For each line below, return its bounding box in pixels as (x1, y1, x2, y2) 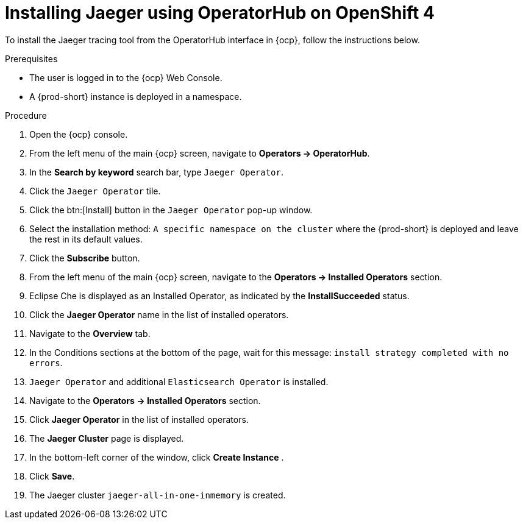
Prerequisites (5, 53, 58, 64)
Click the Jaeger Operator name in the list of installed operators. (29, 309, 289, 320)
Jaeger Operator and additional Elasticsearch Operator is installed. (29, 376, 329, 387)
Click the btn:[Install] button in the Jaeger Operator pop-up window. (29, 204, 313, 215)
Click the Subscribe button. (29, 252, 140, 263)
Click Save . (29, 470, 75, 481)
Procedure (5, 110, 47, 121)
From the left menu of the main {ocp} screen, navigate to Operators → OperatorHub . (29, 147, 370, 158)
